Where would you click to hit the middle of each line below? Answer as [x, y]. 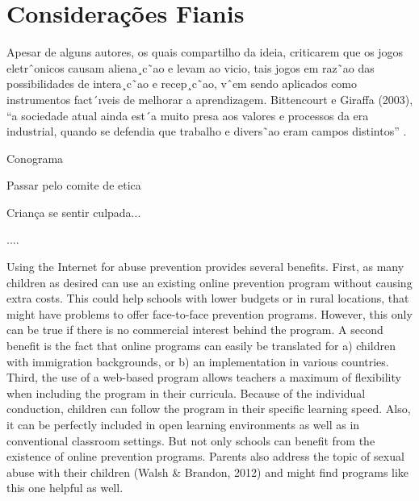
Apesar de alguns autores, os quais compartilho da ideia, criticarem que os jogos [205, 52]
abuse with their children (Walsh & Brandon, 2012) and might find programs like [208, 472]
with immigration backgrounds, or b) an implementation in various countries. [198, 361]
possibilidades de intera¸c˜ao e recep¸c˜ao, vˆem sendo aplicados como [182, 83]
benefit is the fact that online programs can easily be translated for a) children [201, 346]
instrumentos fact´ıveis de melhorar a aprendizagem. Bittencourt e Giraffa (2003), [210, 99]
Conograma [35, 158]
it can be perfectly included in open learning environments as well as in [183, 424]
